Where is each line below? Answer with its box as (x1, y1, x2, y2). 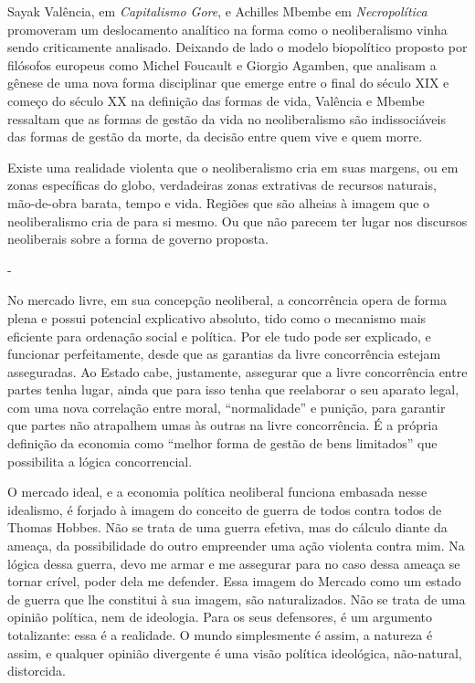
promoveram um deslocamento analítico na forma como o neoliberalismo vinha (7, 19, 448, 38)
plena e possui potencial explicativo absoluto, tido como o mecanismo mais (7, 308, 427, 327)
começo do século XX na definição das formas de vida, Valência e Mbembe (7, 90, 425, 110)
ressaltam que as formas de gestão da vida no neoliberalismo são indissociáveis (7, 109, 446, 128)
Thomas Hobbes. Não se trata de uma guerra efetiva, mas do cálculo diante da (7, 518, 448, 537)
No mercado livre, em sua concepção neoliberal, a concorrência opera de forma (7, 290, 447, 310)
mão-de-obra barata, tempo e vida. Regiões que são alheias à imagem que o (7, 193, 430, 212)
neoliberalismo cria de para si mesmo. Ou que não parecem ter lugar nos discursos (7, 211, 468, 230)
